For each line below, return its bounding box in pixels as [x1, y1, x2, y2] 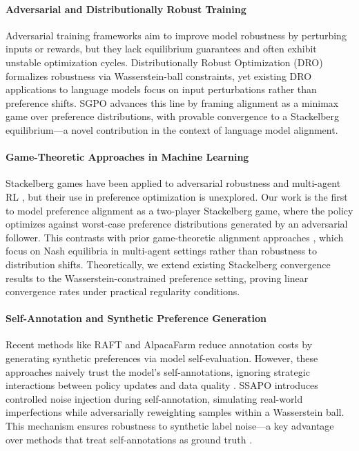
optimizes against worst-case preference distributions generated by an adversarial [6, 217, 348, 231]
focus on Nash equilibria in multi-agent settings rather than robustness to [6, 243, 318, 258]
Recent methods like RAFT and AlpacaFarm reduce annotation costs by [6, 337, 313, 352]
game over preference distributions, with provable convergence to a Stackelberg [6, 109, 340, 123]
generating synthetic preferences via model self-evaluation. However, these [6, 351, 318, 365]
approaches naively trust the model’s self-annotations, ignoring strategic [6, 364, 310, 379]
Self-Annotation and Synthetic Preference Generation [6, 311, 266, 325]
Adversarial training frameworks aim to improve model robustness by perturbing [6, 28, 347, 42]
